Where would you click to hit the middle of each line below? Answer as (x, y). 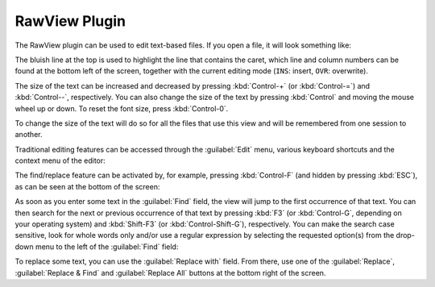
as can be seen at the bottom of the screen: (87, 186)
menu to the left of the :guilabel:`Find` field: (107, 247)
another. (29, 135)
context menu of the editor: (60, 160)
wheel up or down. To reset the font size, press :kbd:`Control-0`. (122, 108)
